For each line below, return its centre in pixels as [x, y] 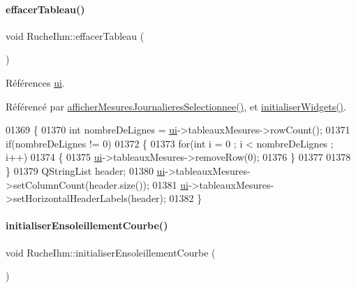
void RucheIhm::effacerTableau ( [75, 35]
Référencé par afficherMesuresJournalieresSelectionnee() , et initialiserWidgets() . [176, 106]
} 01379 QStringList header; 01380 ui [86, 170]
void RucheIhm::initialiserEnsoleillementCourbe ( [111, 252]
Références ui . [35, 82]
